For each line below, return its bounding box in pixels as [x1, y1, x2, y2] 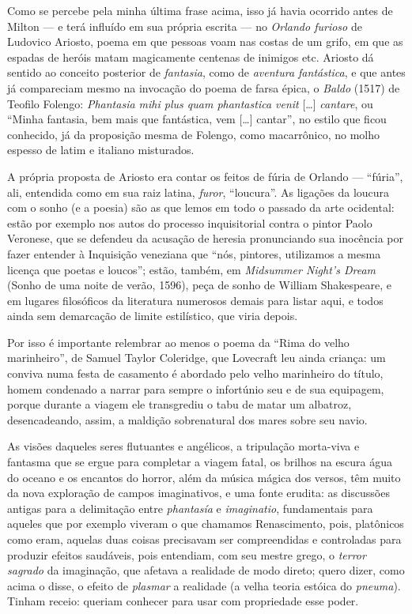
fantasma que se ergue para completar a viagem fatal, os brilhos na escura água [7, 454, 393, 470]
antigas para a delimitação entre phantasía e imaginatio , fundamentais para [7, 499, 373, 516]
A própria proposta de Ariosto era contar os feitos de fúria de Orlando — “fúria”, [7, 168, 403, 184]
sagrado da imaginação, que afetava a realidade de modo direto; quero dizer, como [7, 562, 405, 578]
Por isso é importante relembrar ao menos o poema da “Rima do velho [7, 333, 350, 350]
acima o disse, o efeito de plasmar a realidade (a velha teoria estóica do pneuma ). [7, 577, 401, 593]
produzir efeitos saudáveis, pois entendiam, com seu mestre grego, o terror [7, 546, 366, 563]
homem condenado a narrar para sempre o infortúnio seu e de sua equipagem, [7, 380, 384, 397]
